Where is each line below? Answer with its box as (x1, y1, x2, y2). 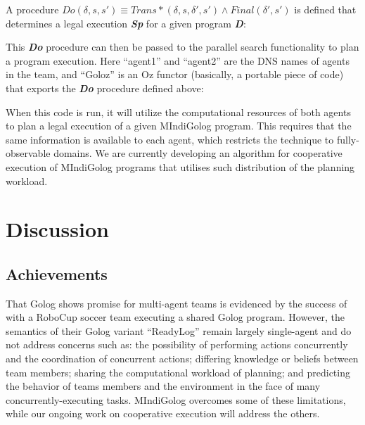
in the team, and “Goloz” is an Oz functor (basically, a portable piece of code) (6, 67, 344, 82)
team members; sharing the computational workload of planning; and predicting (6, 364, 350, 379)
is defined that (294, 2, 357, 16)
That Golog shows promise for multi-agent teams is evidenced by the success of (6, 296, 347, 310)
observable (6, 146, 51, 160)
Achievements (6, 262, 108, 284)
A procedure (6, 2, 59, 16)
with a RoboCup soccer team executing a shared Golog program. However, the (6, 310, 345, 324)
